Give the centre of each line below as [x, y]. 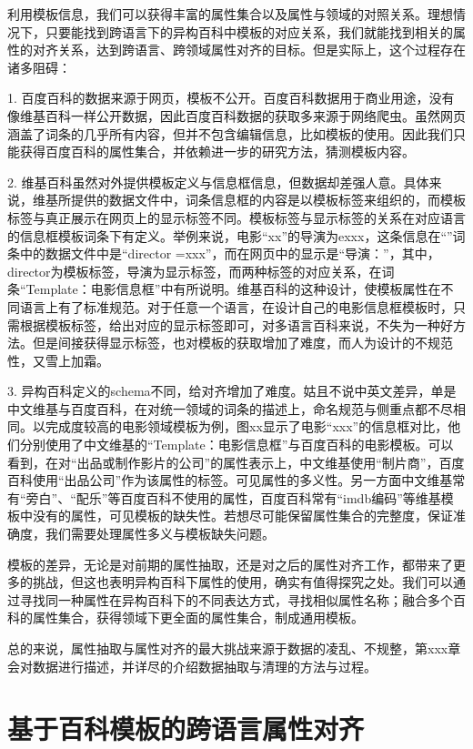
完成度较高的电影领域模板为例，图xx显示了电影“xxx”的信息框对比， [247, 426]
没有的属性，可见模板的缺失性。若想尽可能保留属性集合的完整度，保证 [242, 516]
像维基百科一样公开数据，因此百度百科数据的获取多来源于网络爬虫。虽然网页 [236, 115]
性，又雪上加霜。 [58, 360]
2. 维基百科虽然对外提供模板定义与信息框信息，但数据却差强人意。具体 [218, 182]
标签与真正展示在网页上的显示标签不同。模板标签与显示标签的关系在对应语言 [236, 217]
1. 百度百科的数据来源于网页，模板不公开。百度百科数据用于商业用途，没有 [231, 98]
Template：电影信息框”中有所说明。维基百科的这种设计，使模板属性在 [233, 289]
